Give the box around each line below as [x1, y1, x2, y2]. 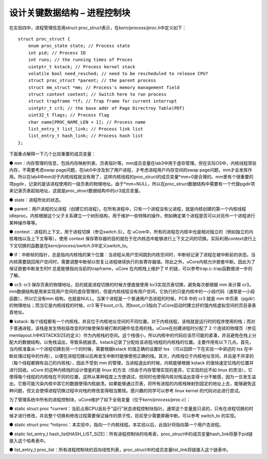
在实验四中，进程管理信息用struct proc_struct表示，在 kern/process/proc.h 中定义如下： [9, 25, 187, 31]
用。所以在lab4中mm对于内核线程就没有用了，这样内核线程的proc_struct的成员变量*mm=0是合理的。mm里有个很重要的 [9, 174, 254, 180]
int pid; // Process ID [28, 50, 86, 55]
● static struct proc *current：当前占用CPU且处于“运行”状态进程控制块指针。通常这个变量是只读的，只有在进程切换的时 [9, 406, 254, 412]
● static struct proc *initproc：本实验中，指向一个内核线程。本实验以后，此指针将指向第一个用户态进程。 [9, 422, 224, 428]
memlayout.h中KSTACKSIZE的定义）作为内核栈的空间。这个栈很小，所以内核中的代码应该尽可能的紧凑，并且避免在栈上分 [9, 332, 257, 338]
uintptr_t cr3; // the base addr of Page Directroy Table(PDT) [28, 105, 185, 111]
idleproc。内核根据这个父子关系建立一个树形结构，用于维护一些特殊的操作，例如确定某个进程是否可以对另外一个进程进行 [9, 213, 256, 219]
